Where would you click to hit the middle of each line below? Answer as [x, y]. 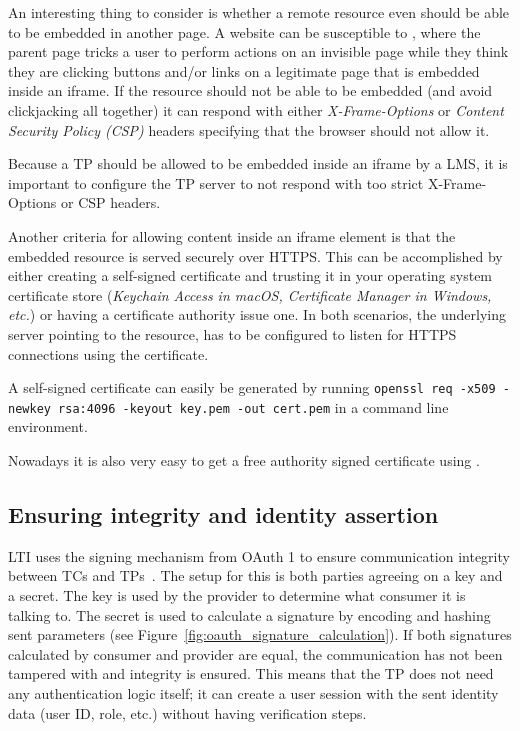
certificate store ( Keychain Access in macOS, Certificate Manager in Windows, [250, 294]
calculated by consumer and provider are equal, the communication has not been [255, 653]
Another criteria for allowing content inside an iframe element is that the [232, 235]
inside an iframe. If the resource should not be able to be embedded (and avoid [250, 90]
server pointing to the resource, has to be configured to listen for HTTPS [232, 333]
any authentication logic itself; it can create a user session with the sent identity [253, 692]
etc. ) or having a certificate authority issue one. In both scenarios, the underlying [257, 314]
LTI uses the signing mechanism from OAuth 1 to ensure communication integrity [259, 555]
